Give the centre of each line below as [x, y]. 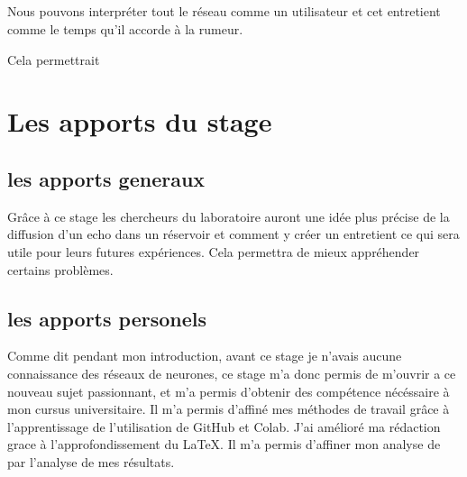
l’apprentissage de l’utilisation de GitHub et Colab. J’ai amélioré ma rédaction [224, 426]
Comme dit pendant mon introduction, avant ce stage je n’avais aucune [205, 356]
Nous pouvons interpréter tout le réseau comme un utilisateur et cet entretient [224, 11]
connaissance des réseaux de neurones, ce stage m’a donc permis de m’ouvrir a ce [232, 373]
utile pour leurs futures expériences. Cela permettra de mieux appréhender [214, 251]
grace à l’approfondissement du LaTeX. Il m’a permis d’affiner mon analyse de [224, 444]
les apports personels [107, 318]
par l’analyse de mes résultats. [91, 461]
